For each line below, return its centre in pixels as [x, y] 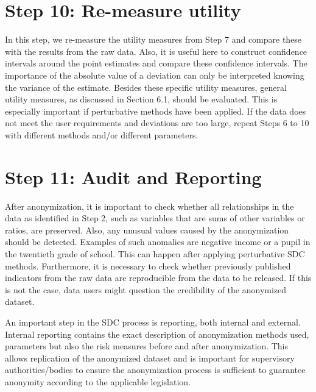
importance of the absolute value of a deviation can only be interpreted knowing [155, 75]
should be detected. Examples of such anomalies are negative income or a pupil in [158, 242]
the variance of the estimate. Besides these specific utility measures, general [146, 87]
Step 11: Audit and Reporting [133, 176]
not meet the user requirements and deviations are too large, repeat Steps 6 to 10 [157, 123]
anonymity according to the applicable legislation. [98, 381]
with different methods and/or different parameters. [102, 134]
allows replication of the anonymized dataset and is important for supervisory [150, 358]
